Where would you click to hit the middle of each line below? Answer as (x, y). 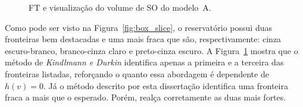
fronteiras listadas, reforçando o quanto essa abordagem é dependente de (137, 73)
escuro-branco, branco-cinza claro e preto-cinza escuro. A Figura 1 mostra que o (151, 50)
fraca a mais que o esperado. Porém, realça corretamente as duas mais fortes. (146, 97)
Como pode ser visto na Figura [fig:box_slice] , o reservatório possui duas (138, 27)
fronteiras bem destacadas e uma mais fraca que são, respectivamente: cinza (143, 39)
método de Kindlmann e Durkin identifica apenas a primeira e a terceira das (144, 62)
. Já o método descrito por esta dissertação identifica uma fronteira (166, 85)
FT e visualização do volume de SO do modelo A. (120, 7)
